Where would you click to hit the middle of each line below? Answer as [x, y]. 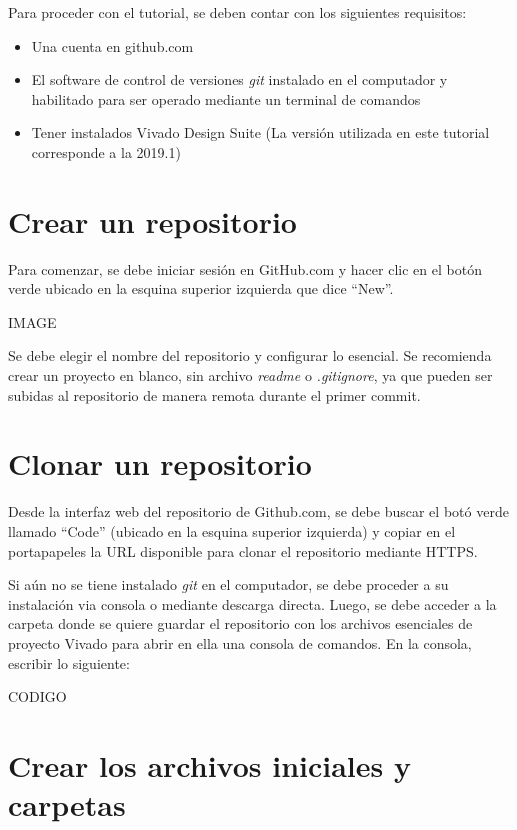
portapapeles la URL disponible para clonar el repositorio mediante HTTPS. [243, 550]
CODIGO [37, 696]
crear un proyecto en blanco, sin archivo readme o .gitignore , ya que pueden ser [250, 375]
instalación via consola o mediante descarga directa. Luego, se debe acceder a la [252, 603]
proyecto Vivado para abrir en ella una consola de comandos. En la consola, [240, 642]
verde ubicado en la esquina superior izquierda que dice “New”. [201, 288]
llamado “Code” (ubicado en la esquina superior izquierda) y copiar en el [232, 530]
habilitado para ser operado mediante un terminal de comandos [226, 98]
